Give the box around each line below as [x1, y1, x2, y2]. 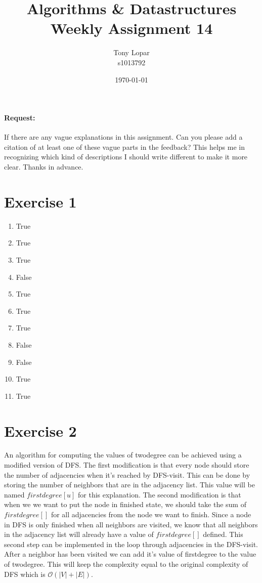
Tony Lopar [113, 47, 150, 58]
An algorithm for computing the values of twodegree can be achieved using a [4, 449, 242, 460]
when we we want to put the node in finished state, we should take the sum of [4, 499, 246, 510]
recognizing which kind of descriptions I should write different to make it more [4, 151, 248, 162]
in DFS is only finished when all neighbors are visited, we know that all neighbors [4, 519, 258, 529]
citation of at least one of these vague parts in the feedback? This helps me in [4, 141, 245, 152]
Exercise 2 [4, 420, 77, 441]
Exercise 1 [4, 191, 77, 212]
